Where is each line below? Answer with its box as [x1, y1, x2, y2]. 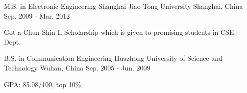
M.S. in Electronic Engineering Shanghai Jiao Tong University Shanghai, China [4, 1, 243, 11]
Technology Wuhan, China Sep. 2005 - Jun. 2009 [4, 62, 150, 72]
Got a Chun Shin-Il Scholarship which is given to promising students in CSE [4, 27, 234, 37]
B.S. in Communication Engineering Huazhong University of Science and [4, 53, 222, 63]
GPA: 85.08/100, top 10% [4, 79, 81, 89]
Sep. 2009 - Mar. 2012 [4, 10, 70, 21]
